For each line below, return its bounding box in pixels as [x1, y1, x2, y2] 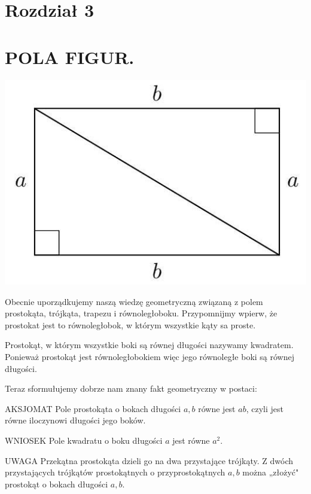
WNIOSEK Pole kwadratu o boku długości [5, 434, 163, 446]
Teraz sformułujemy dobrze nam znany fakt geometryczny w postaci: [5, 382, 257, 395]
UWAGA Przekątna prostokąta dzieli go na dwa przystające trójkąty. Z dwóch [5, 454, 294, 466]
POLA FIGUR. [5, 44, 135, 69]
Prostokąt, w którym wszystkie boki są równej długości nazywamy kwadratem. [5, 339, 294, 351]
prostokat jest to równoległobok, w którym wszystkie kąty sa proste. [5, 318, 256, 331]
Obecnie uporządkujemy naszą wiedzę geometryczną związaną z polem [5, 295, 263, 307]
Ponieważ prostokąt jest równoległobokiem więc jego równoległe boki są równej [5, 350, 295, 362]
